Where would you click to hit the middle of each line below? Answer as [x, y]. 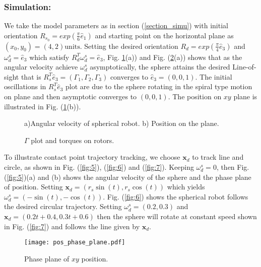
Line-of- [244, 67]
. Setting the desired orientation [129, 46]
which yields [186, 187]
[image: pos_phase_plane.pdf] [75, 243]
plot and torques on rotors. [73, 140]
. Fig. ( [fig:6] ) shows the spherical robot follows [176, 196]
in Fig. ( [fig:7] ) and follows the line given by [72, 226]
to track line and [218, 157]
